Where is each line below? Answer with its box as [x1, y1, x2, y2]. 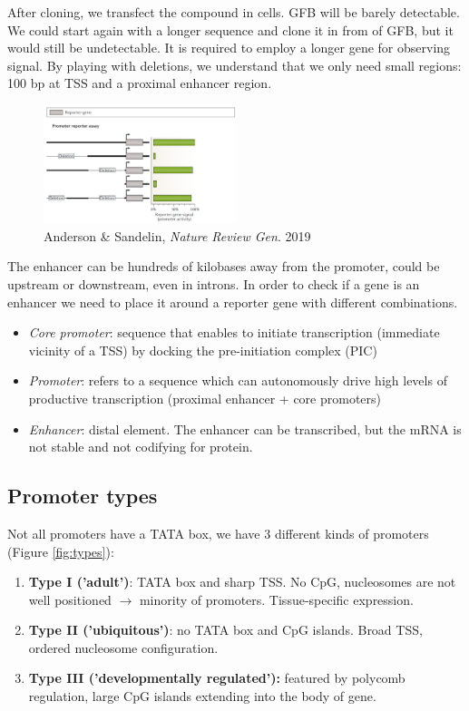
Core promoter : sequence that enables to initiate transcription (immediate [28, 323, 440, 342]
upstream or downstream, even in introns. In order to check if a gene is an [7, 274, 420, 293]
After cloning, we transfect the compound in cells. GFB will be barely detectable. [7, 3, 460, 21]
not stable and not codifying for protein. [28, 437, 253, 456]
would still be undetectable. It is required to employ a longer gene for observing [7, 38, 451, 57]
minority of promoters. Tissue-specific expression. [139, 589, 414, 609]
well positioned [28, 589, 112, 609]
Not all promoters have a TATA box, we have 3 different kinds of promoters [7, 523, 429, 542]
